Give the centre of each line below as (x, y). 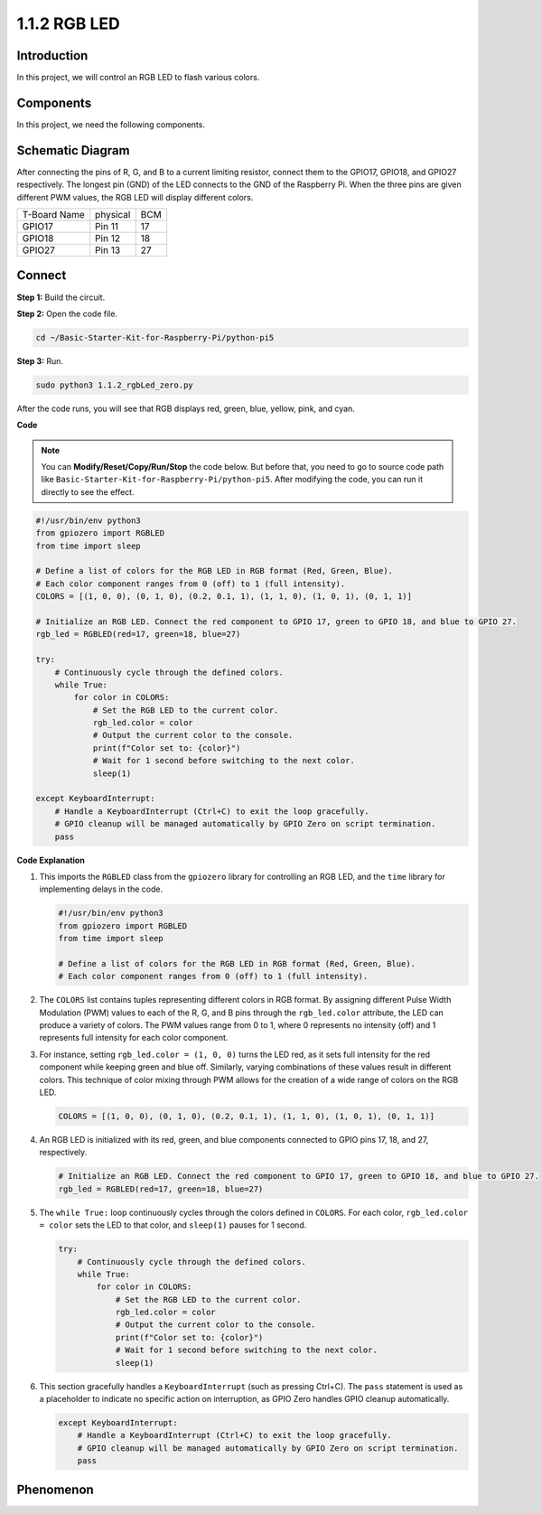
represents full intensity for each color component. (134, 1038)
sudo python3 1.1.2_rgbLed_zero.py (114, 385)
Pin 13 (108, 250)
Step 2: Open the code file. (67, 313)
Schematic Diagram (73, 150)
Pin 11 (107, 227)
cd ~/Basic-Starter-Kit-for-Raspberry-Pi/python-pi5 (155, 337)
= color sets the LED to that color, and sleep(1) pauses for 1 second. (173, 1225)
